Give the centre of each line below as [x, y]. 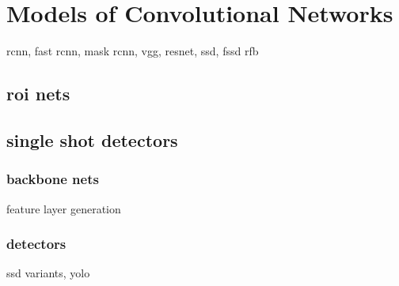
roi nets [38, 94]
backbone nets [53, 179]
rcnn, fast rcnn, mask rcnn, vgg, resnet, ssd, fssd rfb [133, 51]
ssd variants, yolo [48, 273]
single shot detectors [92, 139]
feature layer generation [64, 208]
